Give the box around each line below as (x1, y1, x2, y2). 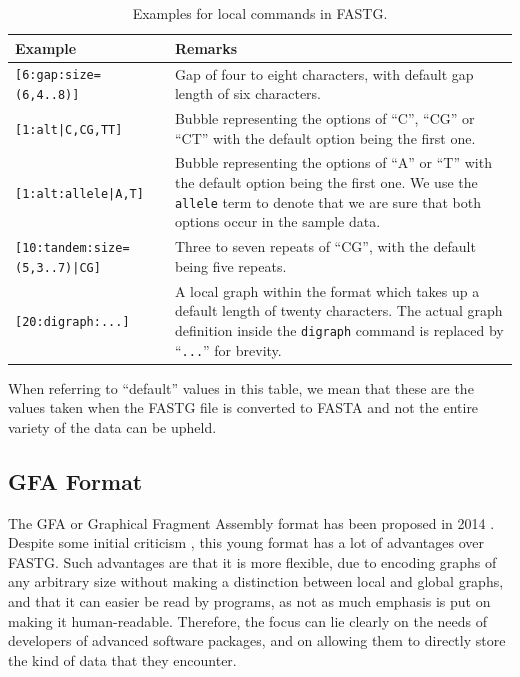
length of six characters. (174, 83, 322, 104)
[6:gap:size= (15, 68, 101, 83)
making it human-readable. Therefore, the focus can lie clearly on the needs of (8, 610, 488, 631)
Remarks (174, 37, 238, 58)
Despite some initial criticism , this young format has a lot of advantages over (8, 532, 484, 553)
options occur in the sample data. (174, 211, 381, 232)
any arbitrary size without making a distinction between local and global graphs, (8, 571, 504, 592)
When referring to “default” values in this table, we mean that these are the (8, 377, 474, 398)
